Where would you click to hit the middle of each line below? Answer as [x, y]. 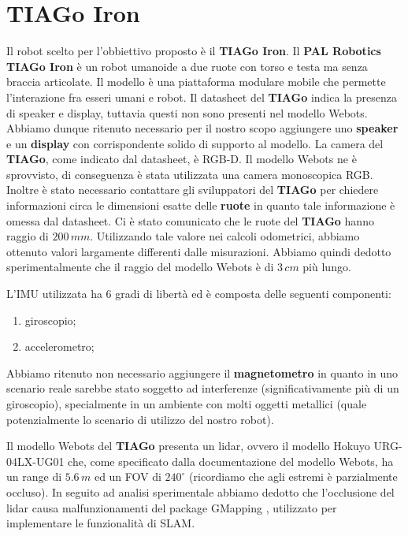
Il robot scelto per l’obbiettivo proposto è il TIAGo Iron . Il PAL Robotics [194, 51]
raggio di [28, 236]
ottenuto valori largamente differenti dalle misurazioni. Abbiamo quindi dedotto [199, 251]
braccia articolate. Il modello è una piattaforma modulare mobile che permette [196, 82]
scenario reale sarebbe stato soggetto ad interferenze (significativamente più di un [203, 388]
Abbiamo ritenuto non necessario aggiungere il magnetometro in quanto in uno [202, 372]
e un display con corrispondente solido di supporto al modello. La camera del [195, 143]
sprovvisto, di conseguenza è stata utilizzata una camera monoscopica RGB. [190, 174]
